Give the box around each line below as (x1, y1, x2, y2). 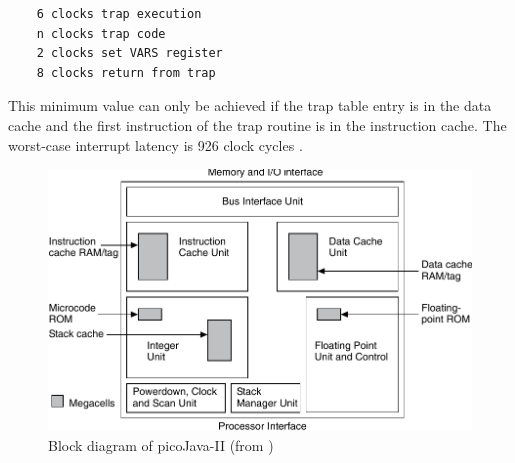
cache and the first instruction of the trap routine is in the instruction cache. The (8, 114, 507, 135)
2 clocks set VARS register (36, 46, 223, 61)
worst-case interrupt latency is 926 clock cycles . (8, 134, 303, 155)
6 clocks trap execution (36, 7, 202, 21)
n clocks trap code (36, 26, 166, 41)
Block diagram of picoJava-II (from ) (48, 434, 274, 455)
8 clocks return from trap (36, 65, 216, 80)
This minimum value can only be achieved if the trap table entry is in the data (8, 95, 492, 116)
